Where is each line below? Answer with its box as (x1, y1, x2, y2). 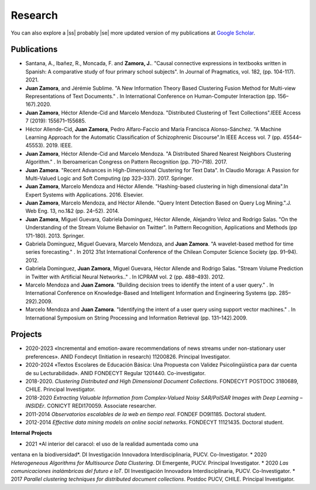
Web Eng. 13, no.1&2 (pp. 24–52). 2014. (25, 207, 119, 215)
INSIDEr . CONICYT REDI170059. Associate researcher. (25, 402, 157, 410)
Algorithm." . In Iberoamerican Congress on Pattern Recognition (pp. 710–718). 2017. (25, 158, 228, 165)
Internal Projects (11, 430, 52, 437)
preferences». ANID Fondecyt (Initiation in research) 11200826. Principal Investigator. (25, 353, 231, 360)
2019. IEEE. (46, 142, 73, 149)
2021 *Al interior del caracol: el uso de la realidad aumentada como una (25, 440, 199, 447)
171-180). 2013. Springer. (25, 232, 85, 239)
